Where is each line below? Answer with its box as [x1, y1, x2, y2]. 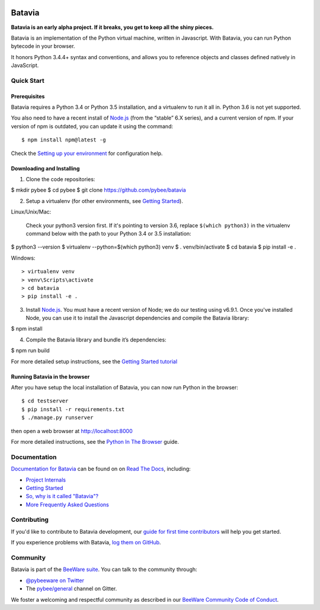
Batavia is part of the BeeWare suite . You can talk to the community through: [11, 566, 198, 573]
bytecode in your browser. [11, 43, 75, 50]
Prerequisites [11, 92, 45, 100]
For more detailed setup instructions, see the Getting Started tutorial [11, 358, 178, 365]
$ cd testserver [21, 398, 69, 405]
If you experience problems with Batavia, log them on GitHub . [11, 539, 161, 546]
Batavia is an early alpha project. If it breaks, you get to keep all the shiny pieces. [11, 24, 214, 31]
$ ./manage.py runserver [21, 414, 94, 421]
